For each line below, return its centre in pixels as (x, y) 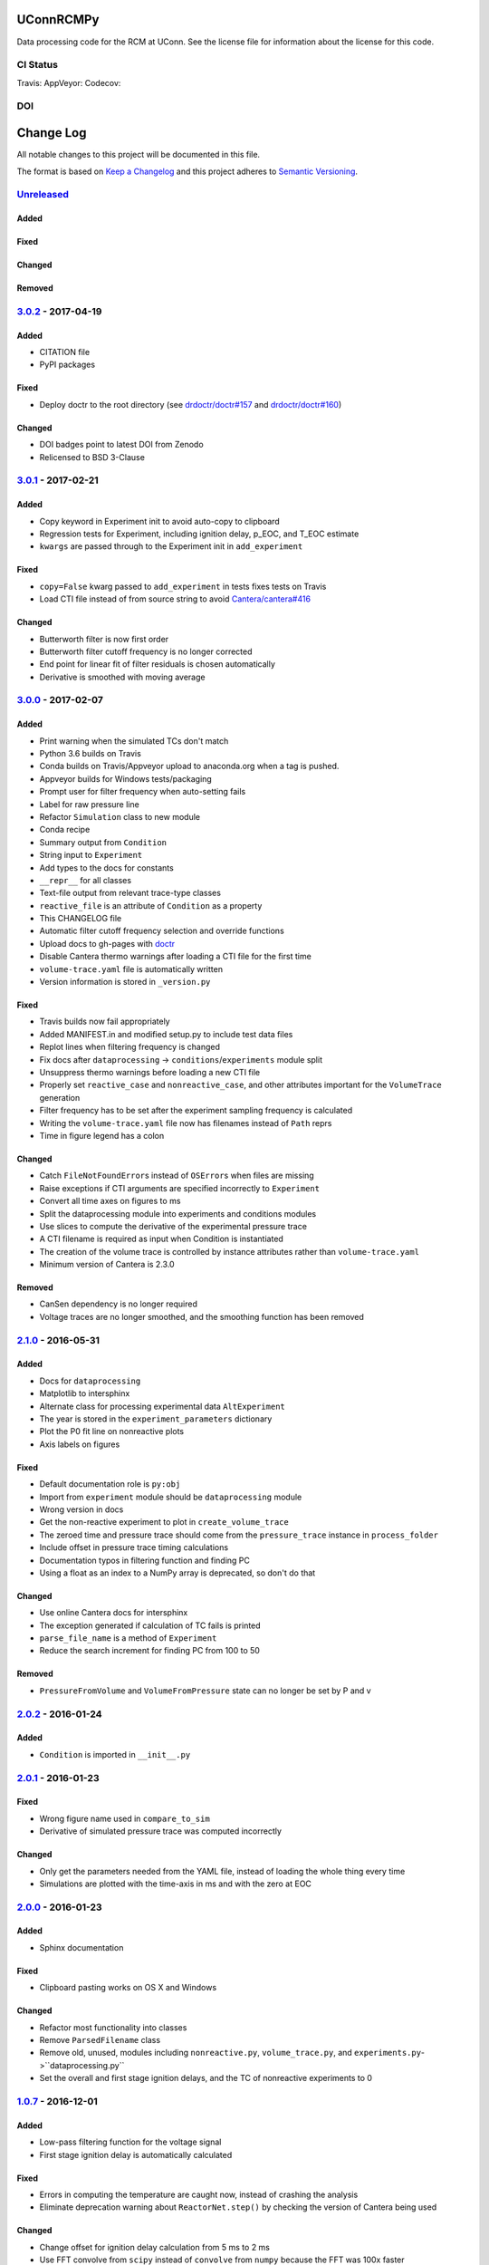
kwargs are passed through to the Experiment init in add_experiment (171, 546)
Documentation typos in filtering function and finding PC (145, 1560)
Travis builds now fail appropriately (105, 1022)
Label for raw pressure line (89, 804)
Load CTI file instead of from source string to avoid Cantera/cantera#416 (175, 599)
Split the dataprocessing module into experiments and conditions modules (178, 1213)
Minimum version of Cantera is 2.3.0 (107, 1265)
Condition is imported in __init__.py (115, 1754)
